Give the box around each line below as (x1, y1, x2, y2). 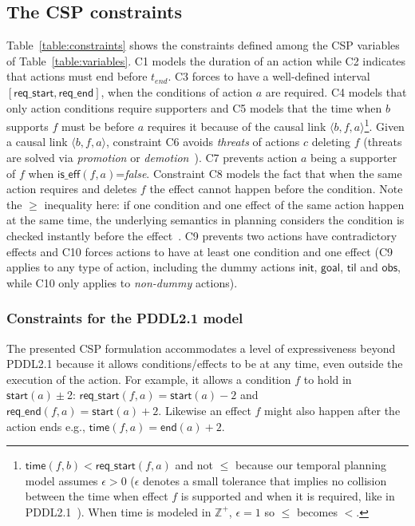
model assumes (25, 472, 98, 488)
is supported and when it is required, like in (180, 488, 395, 504)
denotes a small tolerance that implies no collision (143, 472, 387, 488)
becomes (296, 503, 338, 520)
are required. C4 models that (265, 83, 407, 100)
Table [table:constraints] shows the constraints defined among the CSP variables (6, 37, 400, 53)
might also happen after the (264, 401, 401, 418)
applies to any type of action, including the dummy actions (6, 259, 295, 275)
